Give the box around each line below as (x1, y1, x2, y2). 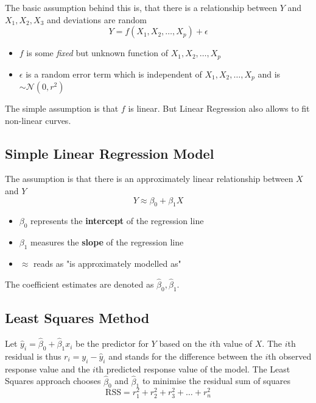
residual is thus (5, 349, 61, 362)
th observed (268, 349, 312, 362)
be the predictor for (75, 337, 149, 350)
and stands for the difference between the (108, 349, 262, 362)
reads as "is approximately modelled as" (33, 257, 181, 270)
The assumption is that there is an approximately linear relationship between (5, 172, 293, 185)
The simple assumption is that (5, 102, 119, 115)
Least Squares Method (5, 308, 150, 327)
